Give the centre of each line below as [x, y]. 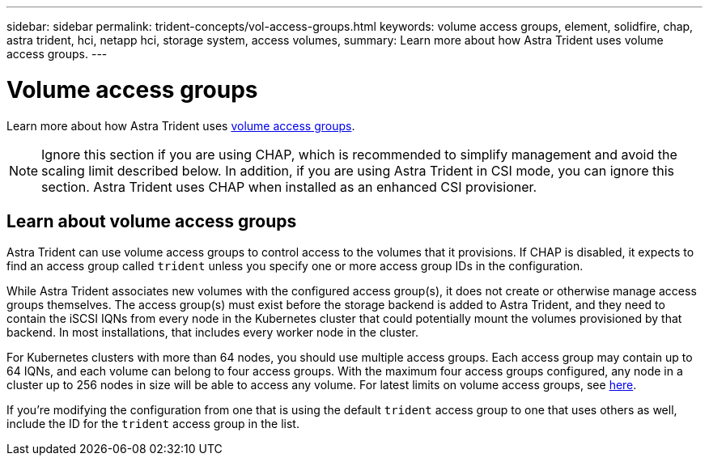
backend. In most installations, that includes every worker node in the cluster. [213, 333]
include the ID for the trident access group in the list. [153, 424]
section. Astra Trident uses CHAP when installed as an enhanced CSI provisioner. [289, 186]
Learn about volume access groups [152, 221]
